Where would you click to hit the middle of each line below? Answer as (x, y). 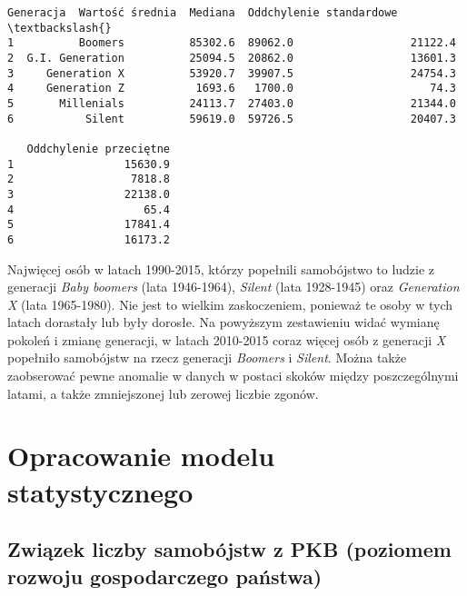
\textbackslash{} (60, 28)
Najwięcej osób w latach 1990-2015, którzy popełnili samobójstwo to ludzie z (221, 268)
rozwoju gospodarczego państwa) (165, 576)
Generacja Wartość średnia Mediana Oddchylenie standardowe (203, 13)
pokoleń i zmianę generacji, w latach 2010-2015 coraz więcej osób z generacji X (227, 339)
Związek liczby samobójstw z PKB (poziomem (229, 549)
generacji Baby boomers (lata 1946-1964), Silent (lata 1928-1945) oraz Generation (233, 287)
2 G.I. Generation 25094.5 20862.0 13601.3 (232, 58)
